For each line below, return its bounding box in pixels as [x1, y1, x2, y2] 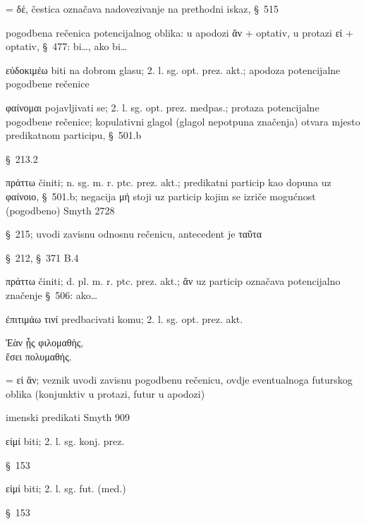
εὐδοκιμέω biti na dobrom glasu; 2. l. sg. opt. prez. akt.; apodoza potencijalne [6, 62, 341, 77]
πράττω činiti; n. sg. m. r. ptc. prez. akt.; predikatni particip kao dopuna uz [6, 175, 331, 190]
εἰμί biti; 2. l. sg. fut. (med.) [6, 481, 126, 496]
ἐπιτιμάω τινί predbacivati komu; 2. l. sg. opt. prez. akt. [6, 311, 243, 326]
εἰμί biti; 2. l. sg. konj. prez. [6, 434, 125, 449]
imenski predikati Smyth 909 [6, 410, 130, 425]
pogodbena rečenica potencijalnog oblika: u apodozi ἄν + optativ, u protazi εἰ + [6, 25, 353, 39]
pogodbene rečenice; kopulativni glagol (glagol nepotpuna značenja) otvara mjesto [6, 114, 360, 128]
